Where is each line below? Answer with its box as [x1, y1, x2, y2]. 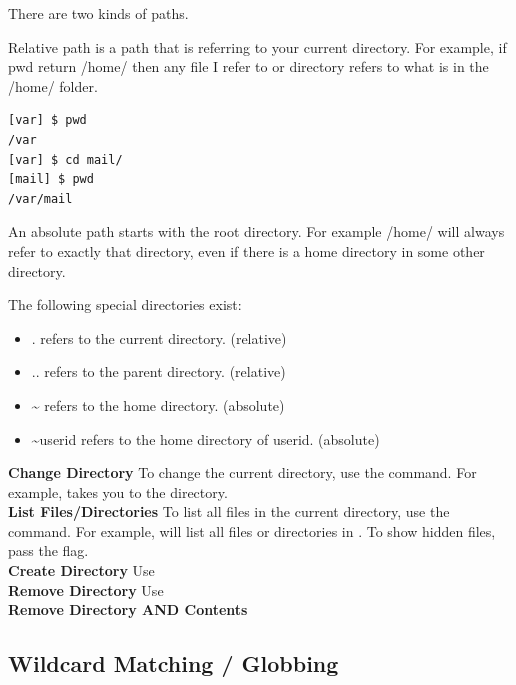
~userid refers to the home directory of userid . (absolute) [31, 428, 380, 449]
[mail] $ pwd [8, 172, 94, 187]
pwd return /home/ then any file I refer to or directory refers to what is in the [8, 56, 489, 77]
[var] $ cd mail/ [8, 152, 123, 167]
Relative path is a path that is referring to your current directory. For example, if [8, 36, 507, 57]
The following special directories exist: [8, 294, 242, 315]
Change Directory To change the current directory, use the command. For [8, 462, 477, 483]
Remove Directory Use [8, 579, 164, 600]
